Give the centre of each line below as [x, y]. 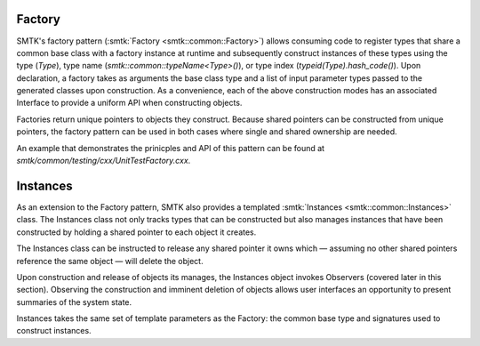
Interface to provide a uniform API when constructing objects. [129, 103]
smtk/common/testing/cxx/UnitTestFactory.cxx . [104, 161]
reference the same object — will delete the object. [110, 261]
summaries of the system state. [74, 302]
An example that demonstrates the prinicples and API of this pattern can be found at [170, 148]
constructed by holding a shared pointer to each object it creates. [136, 232]
